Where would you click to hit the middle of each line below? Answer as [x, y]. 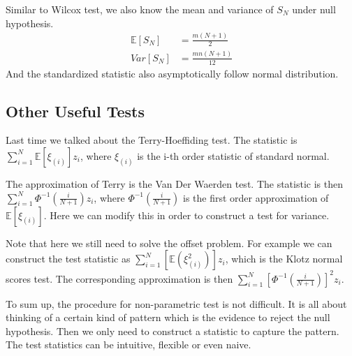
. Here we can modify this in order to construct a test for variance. [186, 215]
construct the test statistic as [68, 259]
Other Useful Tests [75, 111]
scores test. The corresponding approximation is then [119, 278]
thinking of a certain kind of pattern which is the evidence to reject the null [168, 317]
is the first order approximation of [256, 197]
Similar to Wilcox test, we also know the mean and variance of [140, 9]
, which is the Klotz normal [284, 259]
